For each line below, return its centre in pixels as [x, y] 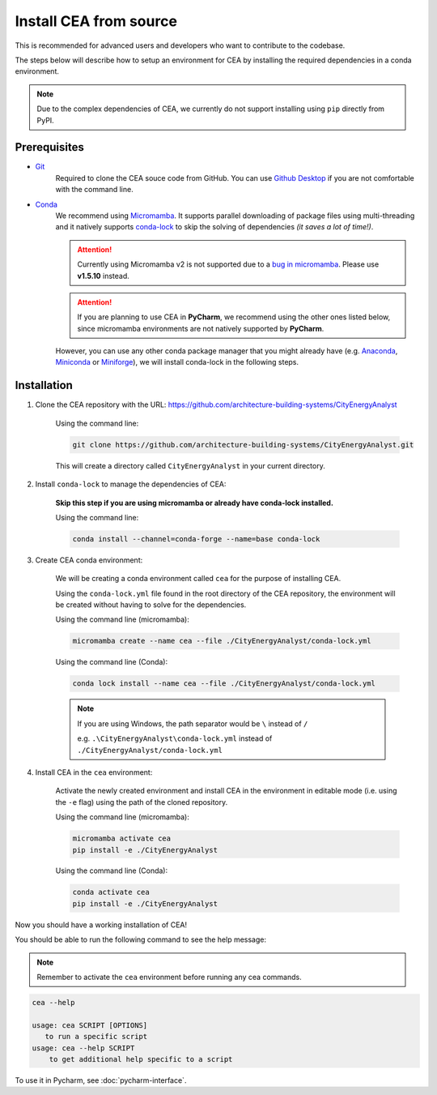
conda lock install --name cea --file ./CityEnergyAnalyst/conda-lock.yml [224, 684]
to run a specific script [96, 1037]
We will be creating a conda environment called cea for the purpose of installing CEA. [198, 579]
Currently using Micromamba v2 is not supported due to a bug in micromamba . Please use [228, 264]
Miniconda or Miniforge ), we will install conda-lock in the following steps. [177, 362]
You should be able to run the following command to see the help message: [141, 939]
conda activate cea [111, 892]
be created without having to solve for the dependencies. [151, 605]
